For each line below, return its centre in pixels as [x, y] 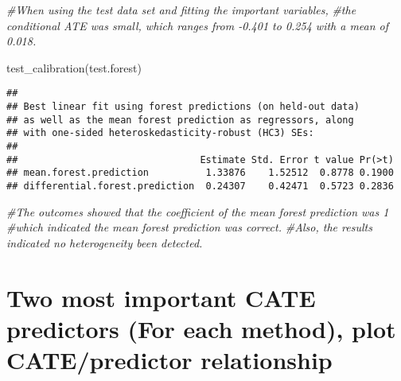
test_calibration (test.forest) [74, 67]
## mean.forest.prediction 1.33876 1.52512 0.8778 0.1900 [200, 173]
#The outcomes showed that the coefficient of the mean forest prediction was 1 [198, 211]
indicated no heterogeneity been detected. [105, 242]
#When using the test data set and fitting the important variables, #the [181, 10]
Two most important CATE [161, 297]
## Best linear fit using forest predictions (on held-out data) [183, 107]
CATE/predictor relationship [169, 359]
